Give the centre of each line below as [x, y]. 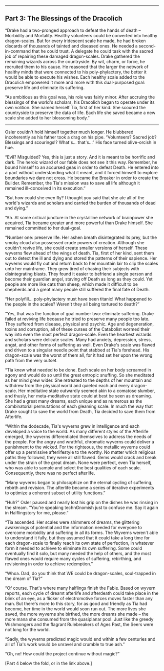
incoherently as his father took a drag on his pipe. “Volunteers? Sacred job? [81, 137]
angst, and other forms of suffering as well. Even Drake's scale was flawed [80, 345]
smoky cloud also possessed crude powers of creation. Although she [75, 242]
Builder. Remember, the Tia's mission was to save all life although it [72, 183]
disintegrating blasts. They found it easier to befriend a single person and [79, 274]
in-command [18, 51]
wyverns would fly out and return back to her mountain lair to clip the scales [82, 263]
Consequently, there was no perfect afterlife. [50, 473]
